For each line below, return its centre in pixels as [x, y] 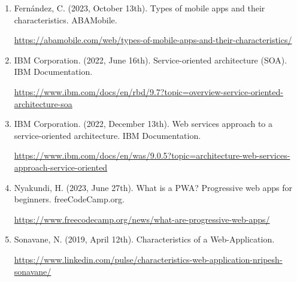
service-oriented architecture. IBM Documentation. [107, 135]
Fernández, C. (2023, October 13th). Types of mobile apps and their [140, 8]
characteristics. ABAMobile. [66, 19]
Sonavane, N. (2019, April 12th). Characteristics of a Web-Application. [144, 239]
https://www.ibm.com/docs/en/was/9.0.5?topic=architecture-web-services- [152, 155]
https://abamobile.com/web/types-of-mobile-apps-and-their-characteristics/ [153, 40]
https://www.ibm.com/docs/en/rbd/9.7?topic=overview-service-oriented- [148, 91]
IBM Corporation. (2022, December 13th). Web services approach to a [143, 124]
